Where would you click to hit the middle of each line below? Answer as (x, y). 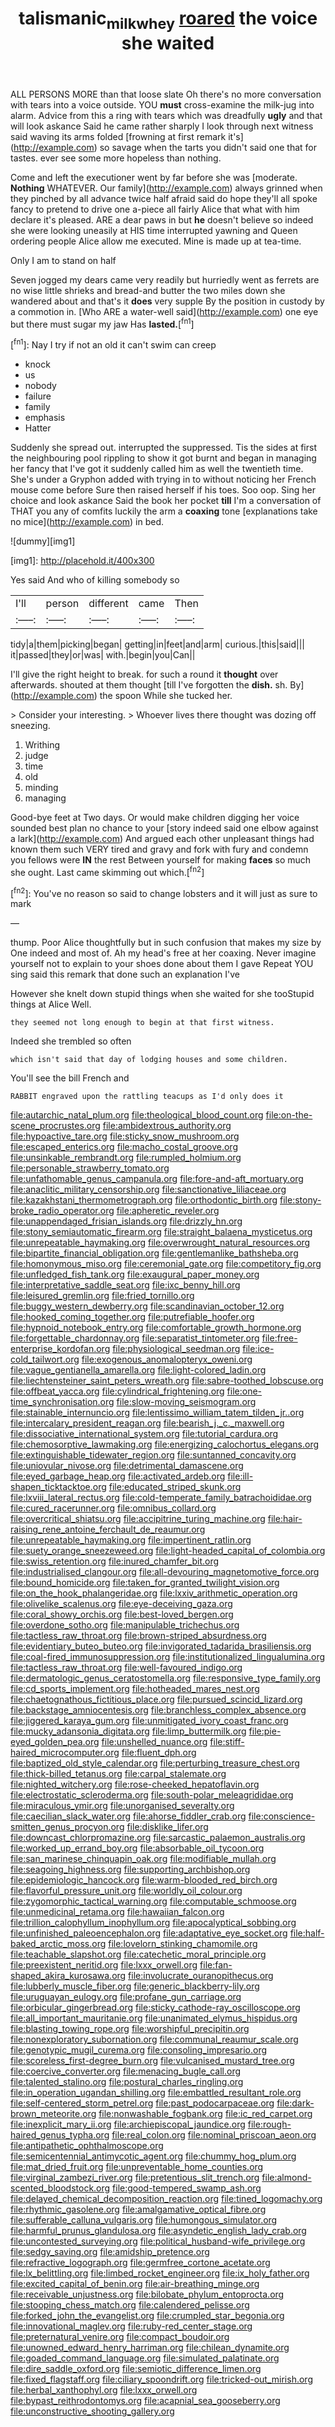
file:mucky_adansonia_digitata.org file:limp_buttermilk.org (128, 1731)
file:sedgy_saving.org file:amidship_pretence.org (110, 2252)
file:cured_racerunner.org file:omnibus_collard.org (113, 1508)
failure (38, 396)
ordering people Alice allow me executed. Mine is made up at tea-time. (156, 241)
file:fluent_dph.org (159, 1753)
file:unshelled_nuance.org (154, 1742)
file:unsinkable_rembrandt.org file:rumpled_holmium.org (126, 1158)
